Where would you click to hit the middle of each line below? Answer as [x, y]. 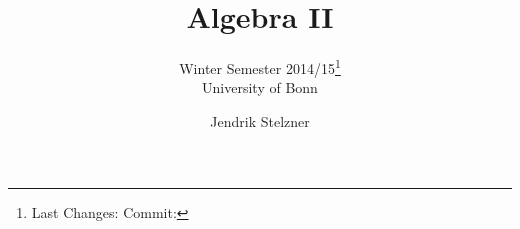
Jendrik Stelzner [260, 120]
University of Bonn [260, 87]
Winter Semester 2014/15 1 [260, 66]
